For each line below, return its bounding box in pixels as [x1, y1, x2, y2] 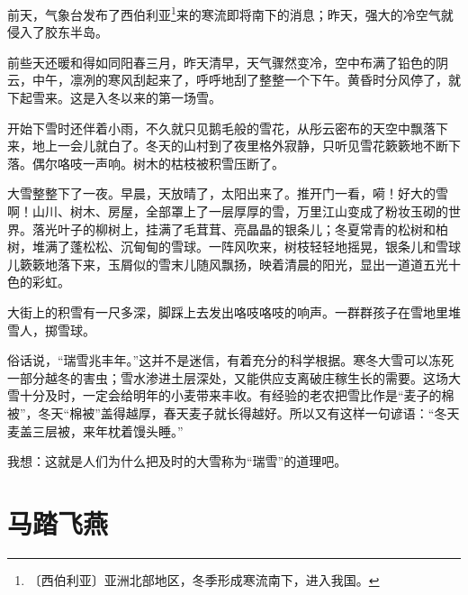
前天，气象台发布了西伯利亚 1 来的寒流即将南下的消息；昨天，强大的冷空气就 [7, 3, 454, 23]
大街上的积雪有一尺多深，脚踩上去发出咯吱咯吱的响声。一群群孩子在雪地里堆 [7, 302, 461, 321]
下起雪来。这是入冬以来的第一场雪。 [7, 88, 221, 107]
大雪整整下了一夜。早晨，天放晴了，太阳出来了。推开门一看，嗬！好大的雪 [7, 184, 448, 203]
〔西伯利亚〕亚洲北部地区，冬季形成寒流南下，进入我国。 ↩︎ [28, 570, 380, 589]
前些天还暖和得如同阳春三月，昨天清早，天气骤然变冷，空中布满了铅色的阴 [7, 52, 448, 71]
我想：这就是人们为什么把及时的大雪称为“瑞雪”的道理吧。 [7, 452, 347, 471]
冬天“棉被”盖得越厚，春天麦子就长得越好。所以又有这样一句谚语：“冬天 [38, 403, 460, 422]
